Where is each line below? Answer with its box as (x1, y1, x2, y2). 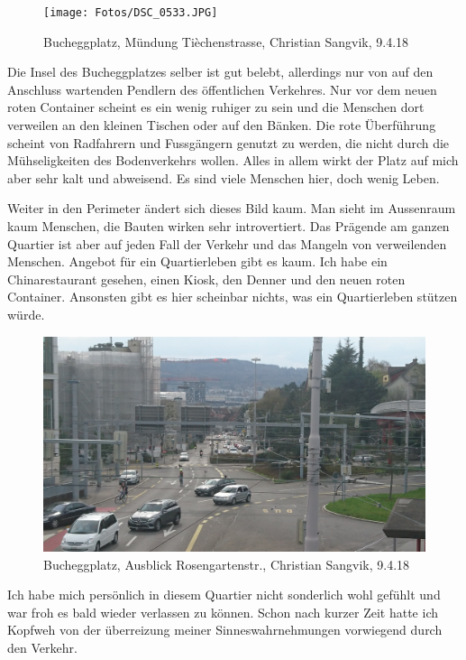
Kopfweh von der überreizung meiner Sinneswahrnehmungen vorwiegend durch (7, 620, 443, 639)
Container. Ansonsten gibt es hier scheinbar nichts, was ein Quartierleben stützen (7, 287, 458, 306)
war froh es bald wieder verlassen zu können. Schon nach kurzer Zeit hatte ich (7, 602, 439, 621)
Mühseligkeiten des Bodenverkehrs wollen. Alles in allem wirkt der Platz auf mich (7, 151, 459, 170)
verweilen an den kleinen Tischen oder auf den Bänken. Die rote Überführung (7, 116, 436, 135)
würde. (7, 304, 45, 323)
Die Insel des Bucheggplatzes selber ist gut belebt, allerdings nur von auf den (7, 62, 434, 81)
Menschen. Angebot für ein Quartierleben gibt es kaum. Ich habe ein (7, 252, 388, 271)
